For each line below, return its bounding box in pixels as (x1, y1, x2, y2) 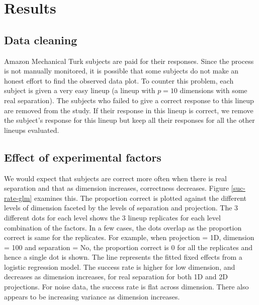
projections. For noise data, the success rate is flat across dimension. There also (4, 281, 249, 292)
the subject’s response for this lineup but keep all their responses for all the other (4, 115, 255, 125)
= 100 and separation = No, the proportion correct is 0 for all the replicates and (4, 242, 253, 252)
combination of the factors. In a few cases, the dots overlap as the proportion (4, 222, 242, 233)
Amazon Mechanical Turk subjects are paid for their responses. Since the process (4, 55, 254, 66)
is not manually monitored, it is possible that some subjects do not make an (4, 65, 239, 76)
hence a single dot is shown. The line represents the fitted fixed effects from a (4, 252, 242, 262)
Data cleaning (4, 32, 77, 47)
